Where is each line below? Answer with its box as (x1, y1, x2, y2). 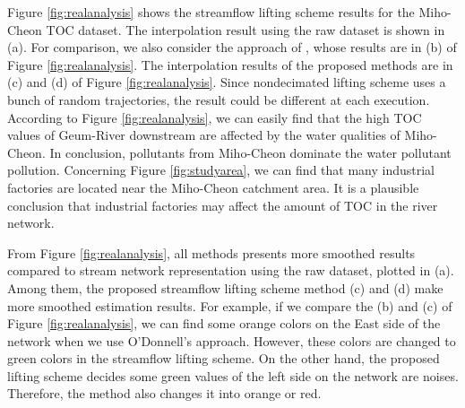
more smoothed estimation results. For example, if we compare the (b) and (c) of (7, 296, 452, 315)
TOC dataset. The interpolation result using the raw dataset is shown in (46, 20, 445, 39)
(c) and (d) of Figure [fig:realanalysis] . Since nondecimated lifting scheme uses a (7, 73, 446, 91)
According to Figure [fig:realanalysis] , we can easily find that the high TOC (7, 108, 422, 126)
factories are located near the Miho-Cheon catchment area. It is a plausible (7, 178, 419, 196)
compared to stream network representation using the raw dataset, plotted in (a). (7, 261, 454, 280)
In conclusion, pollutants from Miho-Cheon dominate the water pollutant (49, 143, 452, 161)
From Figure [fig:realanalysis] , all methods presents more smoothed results (7, 243, 416, 262)
